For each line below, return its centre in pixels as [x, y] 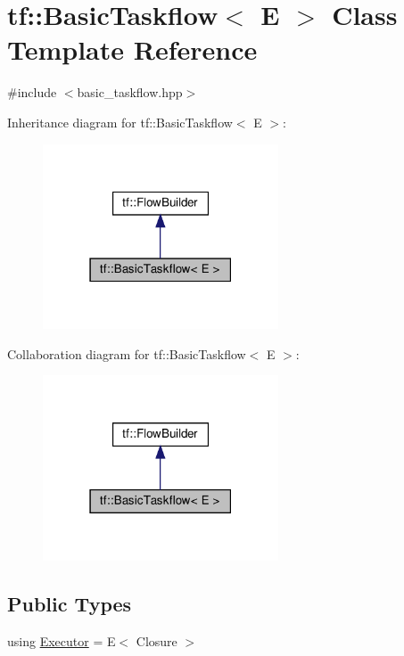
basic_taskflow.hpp [130, 92]
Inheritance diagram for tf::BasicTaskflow [120, 122]
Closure [157, 640]
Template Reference [132, 49]
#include [32, 92]
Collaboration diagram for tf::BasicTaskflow [127, 353]
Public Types [70, 604]
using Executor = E [62, 640]
